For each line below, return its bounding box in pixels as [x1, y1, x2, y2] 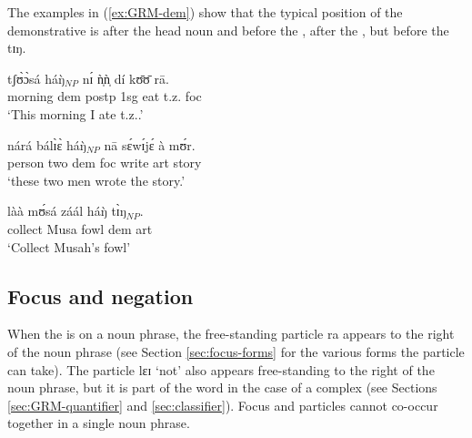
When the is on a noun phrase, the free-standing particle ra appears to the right [7, 324, 455, 343]
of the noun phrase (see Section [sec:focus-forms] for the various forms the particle [7, 341, 465, 361]
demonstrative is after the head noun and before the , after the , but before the [7, 20, 449, 39]
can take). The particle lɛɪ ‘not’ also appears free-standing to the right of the [7, 360, 435, 379]
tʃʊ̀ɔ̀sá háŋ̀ [7, 68, 65, 87]
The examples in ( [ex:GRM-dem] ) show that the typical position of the [7, 3, 403, 21]
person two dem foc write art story [7, 153, 202, 172]
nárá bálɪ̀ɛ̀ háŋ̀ [7, 135, 86, 154]
